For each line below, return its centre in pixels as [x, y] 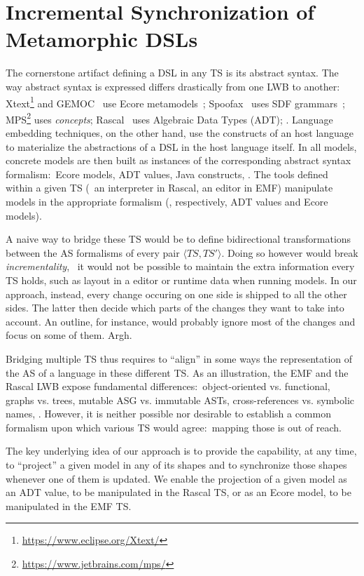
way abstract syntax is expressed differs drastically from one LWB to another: [173, 86]
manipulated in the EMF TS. [69, 505]
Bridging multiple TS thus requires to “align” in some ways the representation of [179, 358]
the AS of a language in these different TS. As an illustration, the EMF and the [177, 372]
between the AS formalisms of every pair [93, 252]
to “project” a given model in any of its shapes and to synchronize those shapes [176, 465]
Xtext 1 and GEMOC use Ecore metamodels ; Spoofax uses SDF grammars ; [175, 102]
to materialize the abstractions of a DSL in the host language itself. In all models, [181, 146]
